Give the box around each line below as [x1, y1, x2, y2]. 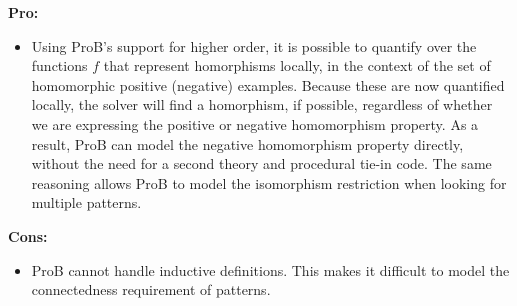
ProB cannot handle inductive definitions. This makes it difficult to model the [31, 259, 510, 280]
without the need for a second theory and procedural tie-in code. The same [31, 153, 492, 174]
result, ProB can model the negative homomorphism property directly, [31, 133, 464, 154]
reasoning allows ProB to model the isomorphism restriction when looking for [31, 172, 507, 193]
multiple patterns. [31, 192, 142, 213]
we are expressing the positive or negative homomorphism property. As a [31, 113, 479, 134]
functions [31, 55, 88, 76]
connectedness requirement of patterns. [31, 279, 271, 300]
